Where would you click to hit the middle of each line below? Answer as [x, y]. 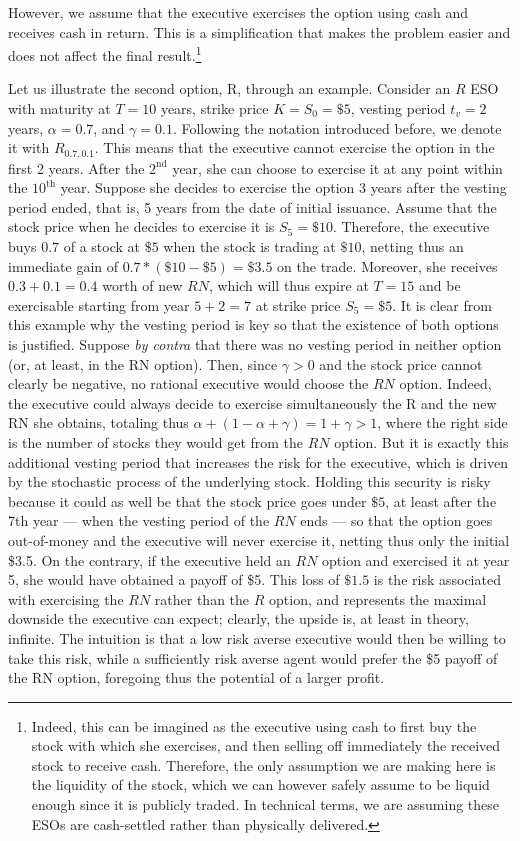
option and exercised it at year [416, 559]
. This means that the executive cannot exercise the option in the [294, 147]
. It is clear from [442, 304]
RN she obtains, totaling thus [98, 422]
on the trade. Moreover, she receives [387, 265]
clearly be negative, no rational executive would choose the [188, 383]
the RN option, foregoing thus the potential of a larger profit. [196, 677]
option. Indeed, [445, 383]
